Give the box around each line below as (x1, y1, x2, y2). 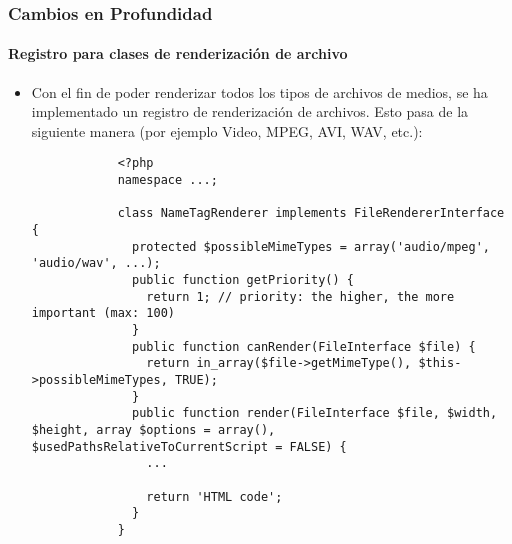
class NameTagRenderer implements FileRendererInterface (117, 206, 505, 221)
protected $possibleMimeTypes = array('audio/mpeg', (132, 239, 490, 254)
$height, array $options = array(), (31, 422, 276, 437)
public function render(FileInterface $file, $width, (132, 406, 498, 421)
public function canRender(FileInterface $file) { (132, 339, 476, 354)
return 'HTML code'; (146, 489, 283, 504)
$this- (418, 356, 462, 371)
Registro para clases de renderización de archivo (8, 43, 348, 64)
